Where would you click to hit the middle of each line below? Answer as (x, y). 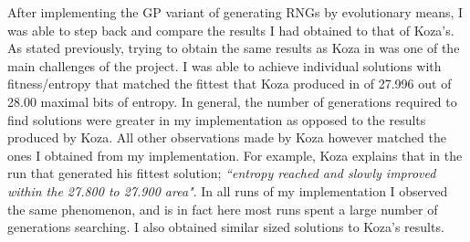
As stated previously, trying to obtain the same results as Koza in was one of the (234, 48)
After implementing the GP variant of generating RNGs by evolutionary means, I (235, 12)
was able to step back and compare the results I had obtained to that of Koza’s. (231, 30)
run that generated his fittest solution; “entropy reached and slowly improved (222, 173)
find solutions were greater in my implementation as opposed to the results (217, 119)
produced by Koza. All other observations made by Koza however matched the (227, 137)
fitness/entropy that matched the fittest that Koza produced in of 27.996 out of (230, 84)
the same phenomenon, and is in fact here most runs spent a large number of (223, 209)
